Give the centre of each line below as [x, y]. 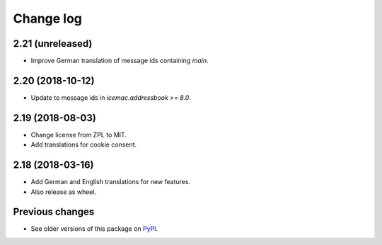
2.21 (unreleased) [53, 44]
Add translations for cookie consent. [84, 144]
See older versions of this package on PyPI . [94, 229]
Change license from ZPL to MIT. [79, 135]
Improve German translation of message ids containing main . [120, 61]
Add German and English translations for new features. [111, 182]
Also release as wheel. [64, 192]
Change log [48, 18]
